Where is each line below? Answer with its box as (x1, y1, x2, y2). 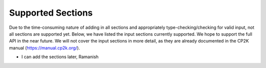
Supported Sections (9, 7, 93, 18)
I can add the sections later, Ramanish (21, 54, 99, 60)
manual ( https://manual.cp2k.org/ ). (9, 45, 80, 51)
